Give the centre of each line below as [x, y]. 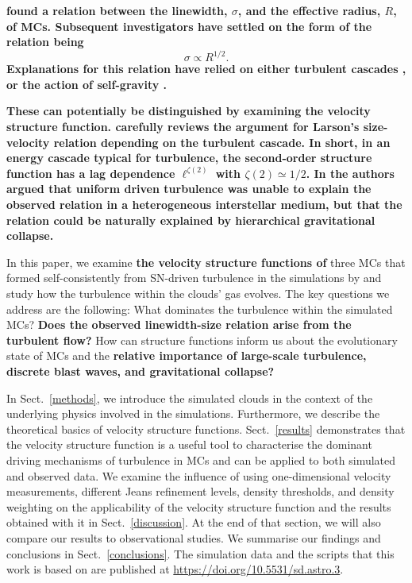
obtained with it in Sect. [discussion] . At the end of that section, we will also [194, 522]
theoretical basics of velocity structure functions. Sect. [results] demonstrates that [206, 429]
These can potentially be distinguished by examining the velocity [189, 111]
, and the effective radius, [309, 10]
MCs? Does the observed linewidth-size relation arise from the [179, 324]
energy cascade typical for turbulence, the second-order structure [189, 158]
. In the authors [350, 173]
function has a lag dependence [91, 173]
